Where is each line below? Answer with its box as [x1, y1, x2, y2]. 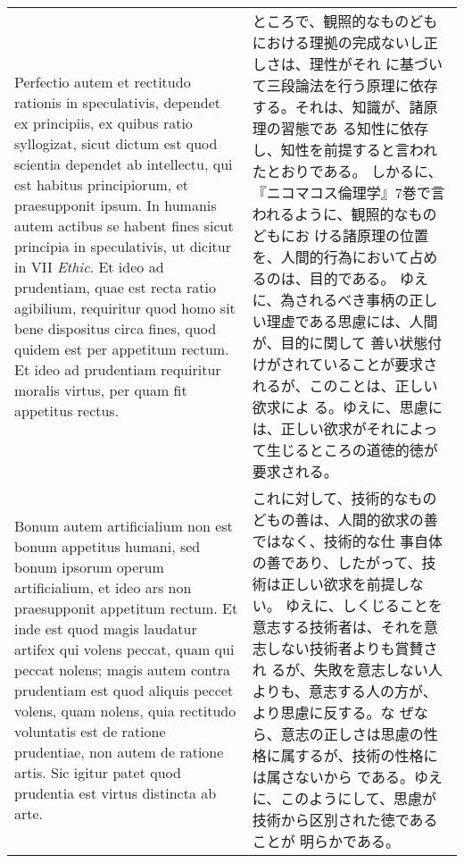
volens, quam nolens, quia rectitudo [14, 700, 236, 721]
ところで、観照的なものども [252, 11, 438, 31]
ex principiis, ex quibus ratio [14, 112, 193, 133]
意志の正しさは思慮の [280, 724, 424, 744]
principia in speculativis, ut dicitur [14, 235, 231, 256]
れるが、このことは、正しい [252, 375, 438, 396]
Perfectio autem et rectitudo [14, 71, 191, 92]
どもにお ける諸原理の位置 [252, 225, 429, 246]
